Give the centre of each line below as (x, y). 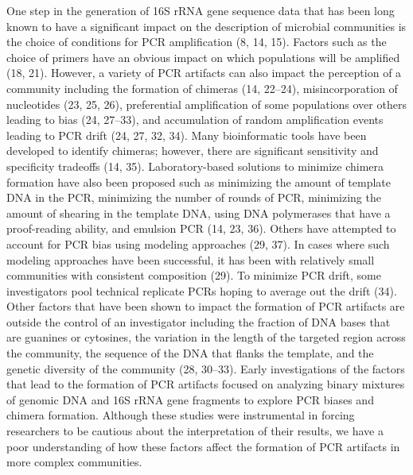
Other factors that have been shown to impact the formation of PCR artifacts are (206, 306)
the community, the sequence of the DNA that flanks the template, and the (190, 353)
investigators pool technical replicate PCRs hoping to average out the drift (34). (202, 290)
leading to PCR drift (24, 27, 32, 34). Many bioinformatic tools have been (187, 135)
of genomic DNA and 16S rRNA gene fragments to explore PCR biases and (190, 399)
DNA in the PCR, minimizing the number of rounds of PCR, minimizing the (194, 197)
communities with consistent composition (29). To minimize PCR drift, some (194, 275)
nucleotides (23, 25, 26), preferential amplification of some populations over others (206, 104)
